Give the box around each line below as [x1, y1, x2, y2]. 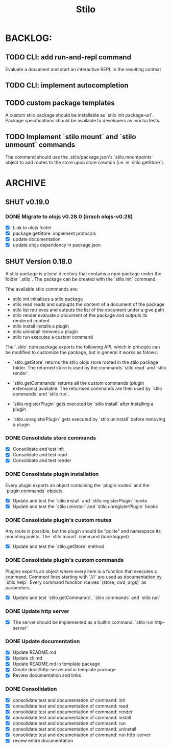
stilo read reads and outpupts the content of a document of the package [12, 301, 165, 307]
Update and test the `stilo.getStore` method [12, 543, 104, 549]
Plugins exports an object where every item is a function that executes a [5, 568, 157, 574]
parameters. [5, 584, 31, 590]
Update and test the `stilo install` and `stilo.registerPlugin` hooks [12, 497, 148, 503]
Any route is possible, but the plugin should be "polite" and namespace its [5, 528, 161, 534]
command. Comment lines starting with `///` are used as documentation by [5, 574, 162, 580]
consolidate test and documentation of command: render [12, 709, 133, 715]
